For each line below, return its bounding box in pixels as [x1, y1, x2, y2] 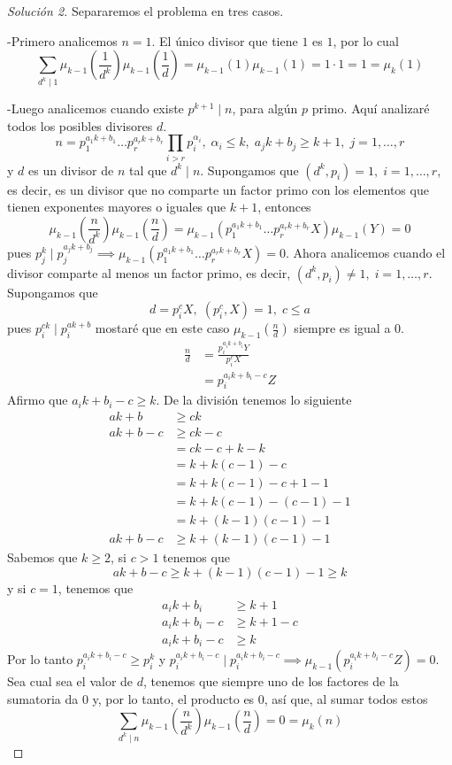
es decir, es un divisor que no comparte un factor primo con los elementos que [7, 180, 429, 198]
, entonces [257, 197, 311, 216]
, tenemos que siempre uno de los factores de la [142, 671, 399, 690]
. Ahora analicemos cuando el [286, 243, 446, 261]
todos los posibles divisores [7, 116, 153, 135]
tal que [128, 160, 167, 179]
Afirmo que [7, 390, 68, 409]
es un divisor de [28, 160, 114, 179]
